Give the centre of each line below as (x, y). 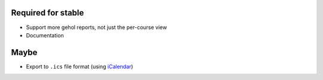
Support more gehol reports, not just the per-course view (97, 27)
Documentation (45, 35)
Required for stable (48, 13)
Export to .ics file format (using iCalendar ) (80, 66)
